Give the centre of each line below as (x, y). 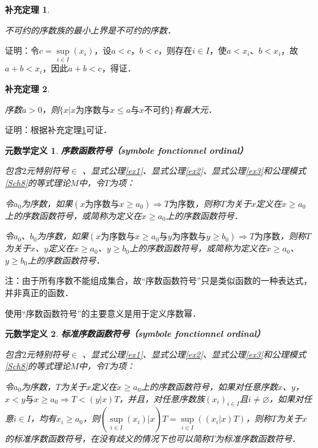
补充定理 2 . (27, 89)
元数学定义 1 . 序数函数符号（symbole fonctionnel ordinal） (127, 150)
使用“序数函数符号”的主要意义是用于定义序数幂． (103, 313)
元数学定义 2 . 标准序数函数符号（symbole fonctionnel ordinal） (135, 334)
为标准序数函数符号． (258, 439)
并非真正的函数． (39, 292)
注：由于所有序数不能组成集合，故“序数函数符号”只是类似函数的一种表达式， (159, 280)
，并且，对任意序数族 (162, 398)
